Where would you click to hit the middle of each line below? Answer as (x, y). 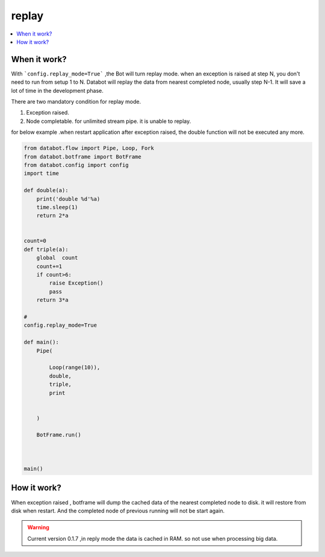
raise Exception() (76, 283)
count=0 (35, 241)
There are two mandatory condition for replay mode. (76, 102)
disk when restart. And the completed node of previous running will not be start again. (118, 511)
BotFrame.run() (59, 435)
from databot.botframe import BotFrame (82, 156)
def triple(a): (46, 249)
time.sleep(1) (57, 207)
